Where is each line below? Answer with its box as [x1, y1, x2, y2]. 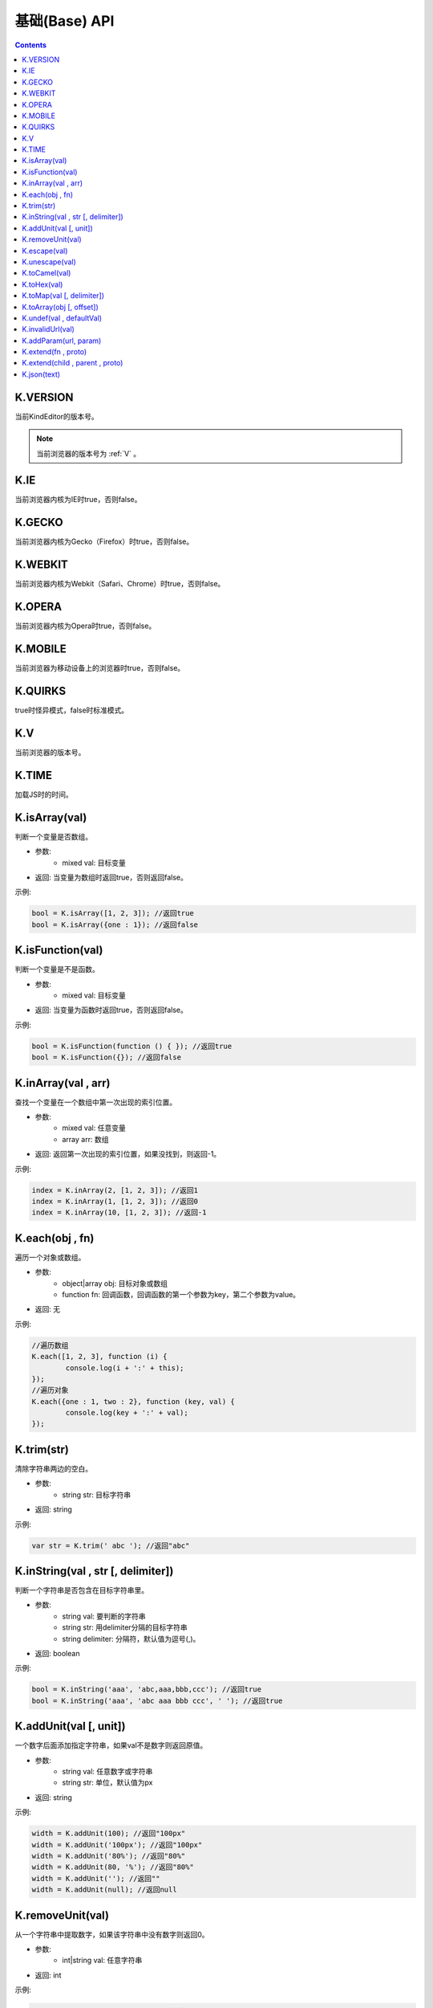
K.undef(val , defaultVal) [22, 313, 103, 323]
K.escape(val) [22, 246, 68, 255]
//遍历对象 [31, 1386, 69, 1395]
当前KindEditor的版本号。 [14, 411, 99, 421]
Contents [14, 40, 47, 50]
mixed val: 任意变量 [62, 1123, 126, 1133]
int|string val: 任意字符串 [62, 1956, 143, 1965]
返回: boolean [34, 1648, 80, 1658]
